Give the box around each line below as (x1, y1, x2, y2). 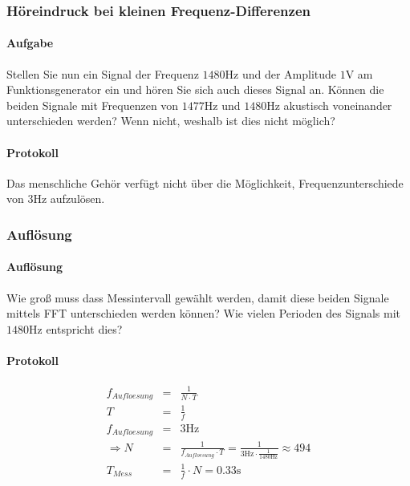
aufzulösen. (50, 190, 105, 207)
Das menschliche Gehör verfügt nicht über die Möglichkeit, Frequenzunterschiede (6, 174, 404, 191)
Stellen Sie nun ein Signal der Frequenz (6, 65, 199, 82)
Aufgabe (6, 34, 54, 51)
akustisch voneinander (283, 96, 392, 113)
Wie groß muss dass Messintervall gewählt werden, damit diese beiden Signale (6, 289, 389, 306)
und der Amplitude (242, 65, 337, 82)
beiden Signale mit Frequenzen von (6, 96, 179, 113)
